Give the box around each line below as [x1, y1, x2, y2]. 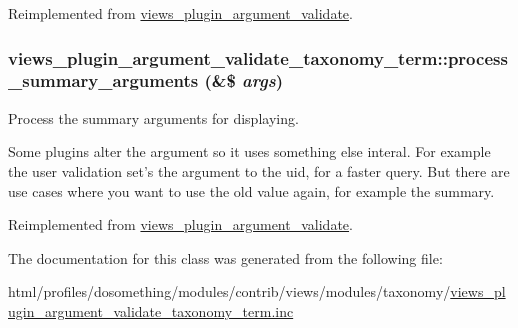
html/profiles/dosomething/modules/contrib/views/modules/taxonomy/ [8, 281, 451, 302]
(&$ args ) [204, 68, 284, 93]
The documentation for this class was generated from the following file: [8, 247, 443, 268]
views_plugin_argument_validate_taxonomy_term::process [8, 45, 508, 70]
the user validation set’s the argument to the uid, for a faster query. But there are [8, 160, 510, 181]
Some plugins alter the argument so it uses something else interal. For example [8, 141, 491, 162]
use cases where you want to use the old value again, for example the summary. [8, 180, 495, 201]
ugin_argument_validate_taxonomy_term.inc [8, 300, 294, 321]
